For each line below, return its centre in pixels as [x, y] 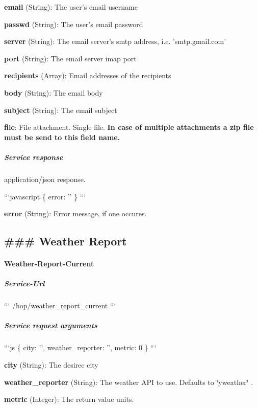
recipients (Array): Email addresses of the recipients [88, 75]
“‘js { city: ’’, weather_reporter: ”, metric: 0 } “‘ [80, 347]
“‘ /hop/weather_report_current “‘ [60, 305]
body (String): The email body [54, 92]
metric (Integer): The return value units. [69, 399]
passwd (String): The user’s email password [74, 24]
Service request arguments [51, 325]
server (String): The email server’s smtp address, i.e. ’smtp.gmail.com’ [115, 41]
